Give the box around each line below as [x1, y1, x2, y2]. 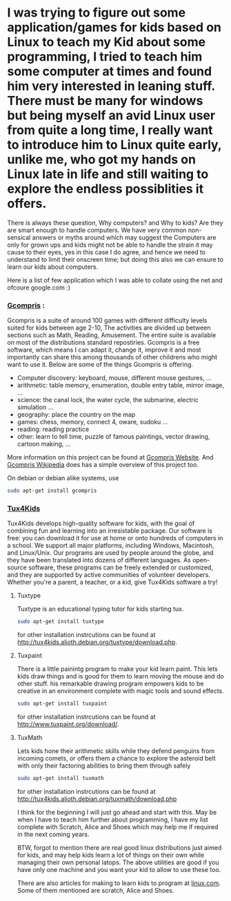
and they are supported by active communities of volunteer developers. [7, 571, 210, 579]
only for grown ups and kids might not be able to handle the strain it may [7, 240, 213, 249]
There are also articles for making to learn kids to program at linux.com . [17, 879, 221, 887]
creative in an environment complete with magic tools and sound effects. [17, 687, 224, 695]
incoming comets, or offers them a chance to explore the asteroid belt [17, 755, 216, 763]
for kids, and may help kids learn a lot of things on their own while [17, 851, 205, 860]
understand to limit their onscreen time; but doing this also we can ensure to [7, 255, 224, 263]
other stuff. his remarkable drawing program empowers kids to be [17, 679, 204, 688]
